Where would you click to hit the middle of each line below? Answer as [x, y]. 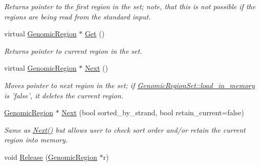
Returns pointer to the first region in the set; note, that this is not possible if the [130, 6]
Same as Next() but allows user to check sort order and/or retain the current [125, 129]
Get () [95, 34]
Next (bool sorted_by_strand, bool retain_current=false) [153, 112]
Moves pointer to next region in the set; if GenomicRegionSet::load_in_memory [129, 85]
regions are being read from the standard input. [78, 16]
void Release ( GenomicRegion [51, 157]
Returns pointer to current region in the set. [73, 50]
